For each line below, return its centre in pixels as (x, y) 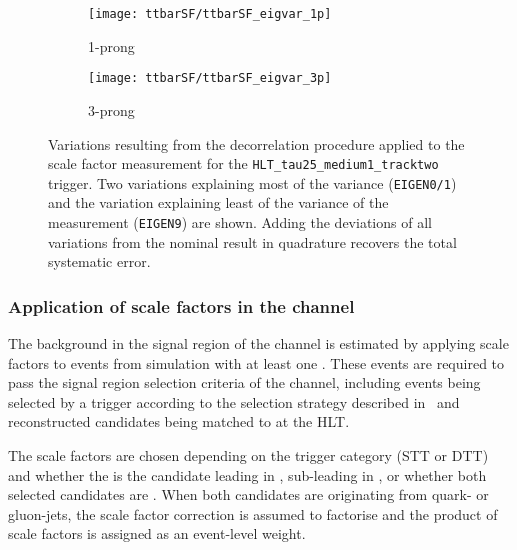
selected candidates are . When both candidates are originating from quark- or (248, 494)
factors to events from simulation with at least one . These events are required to (256, 362)
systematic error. (99, 261)
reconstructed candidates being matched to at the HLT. (179, 421)
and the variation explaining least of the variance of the (218, 202)
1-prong (111, 45)
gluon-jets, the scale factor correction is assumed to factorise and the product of (253, 513)
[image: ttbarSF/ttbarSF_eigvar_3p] (210, 78)
